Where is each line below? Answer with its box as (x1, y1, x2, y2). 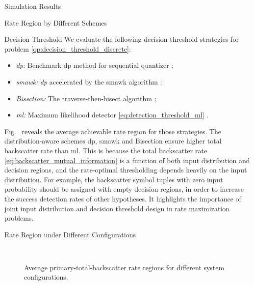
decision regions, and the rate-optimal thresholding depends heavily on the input (4, 165, 247, 175)
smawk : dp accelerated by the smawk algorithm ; (16, 76, 162, 86)
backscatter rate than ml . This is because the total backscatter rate (4, 145, 207, 155)
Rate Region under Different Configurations (4, 229, 136, 239)
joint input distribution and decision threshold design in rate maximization (4, 203, 230, 213)
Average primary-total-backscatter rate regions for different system (24, 262, 225, 272)
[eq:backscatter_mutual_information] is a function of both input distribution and (4, 155, 250, 165)
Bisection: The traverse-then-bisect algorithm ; (16, 93, 156, 103)
